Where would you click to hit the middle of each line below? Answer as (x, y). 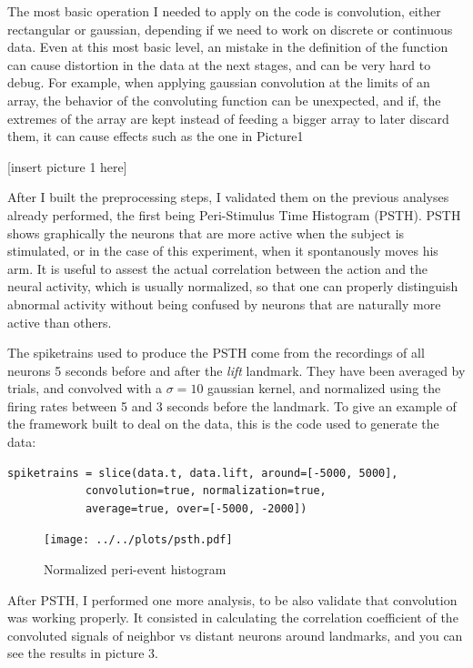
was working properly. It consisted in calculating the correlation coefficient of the (233, 617)
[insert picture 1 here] (67, 166)
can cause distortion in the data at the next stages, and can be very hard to (219, 64)
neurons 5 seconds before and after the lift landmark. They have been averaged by (236, 370)
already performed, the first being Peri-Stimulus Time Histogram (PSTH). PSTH (234, 214)
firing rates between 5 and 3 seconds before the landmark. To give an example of (232, 405)
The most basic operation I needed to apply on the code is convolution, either (224, 11)
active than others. (60, 322)
